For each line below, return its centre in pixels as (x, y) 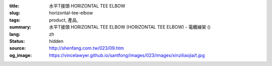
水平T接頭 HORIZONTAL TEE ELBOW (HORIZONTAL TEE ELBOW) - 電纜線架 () (130, 27)
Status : (17, 41)
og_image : (21, 55)
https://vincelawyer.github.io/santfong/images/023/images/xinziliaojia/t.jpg (127, 55)
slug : (15, 13)
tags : (15, 20)
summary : (20, 27)
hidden (56, 41)
